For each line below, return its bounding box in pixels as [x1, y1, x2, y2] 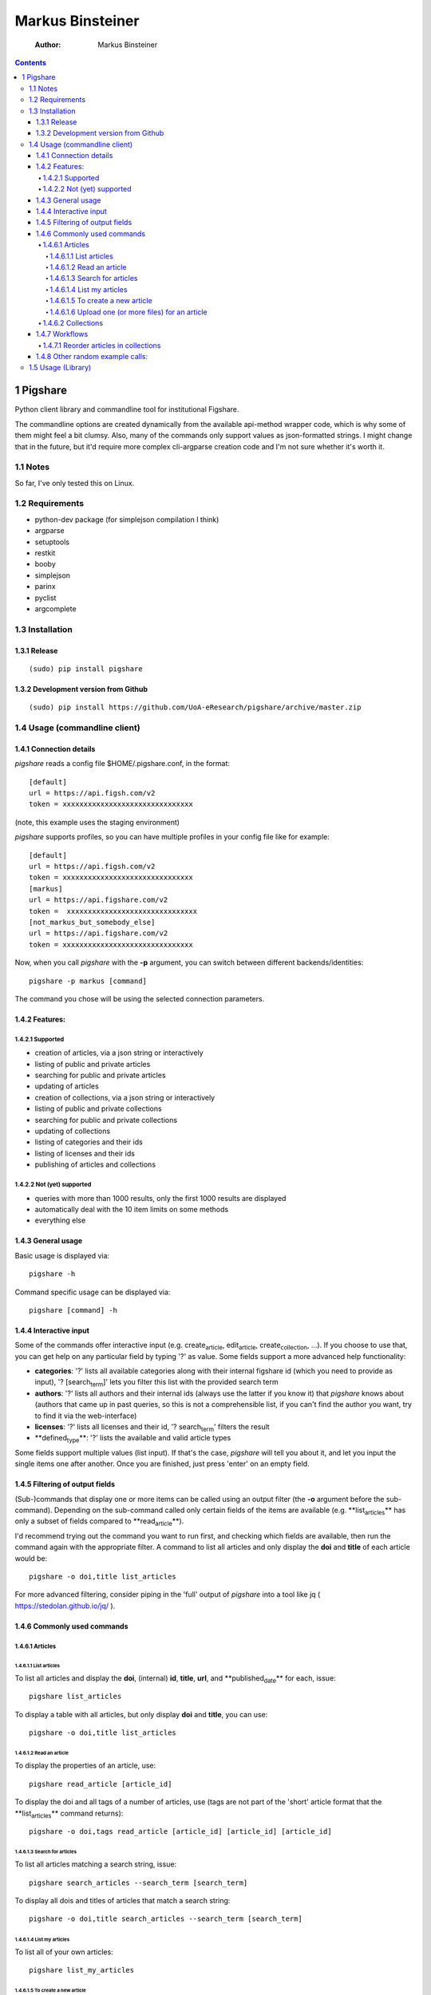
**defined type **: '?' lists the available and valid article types [34, 1433, 231, 1444]
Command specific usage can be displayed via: [14, 1287, 171, 1297]
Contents [14, 57, 47, 67]
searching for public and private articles [34, 1070, 167, 1080]
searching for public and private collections [34, 1115, 178, 1124]
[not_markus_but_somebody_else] [29, 918, 156, 926]
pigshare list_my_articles [29, 1965, 135, 1974]
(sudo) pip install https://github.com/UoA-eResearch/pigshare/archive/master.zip [29, 703, 362, 712]
